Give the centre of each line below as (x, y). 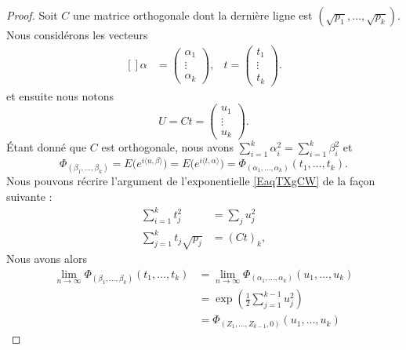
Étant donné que (47, 147)
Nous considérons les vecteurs (77, 35)
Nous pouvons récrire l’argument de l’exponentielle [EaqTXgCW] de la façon (191, 181)
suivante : (29, 196)
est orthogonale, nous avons (168, 147)
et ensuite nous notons (60, 95)
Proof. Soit (32, 15)
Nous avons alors (47, 259)
